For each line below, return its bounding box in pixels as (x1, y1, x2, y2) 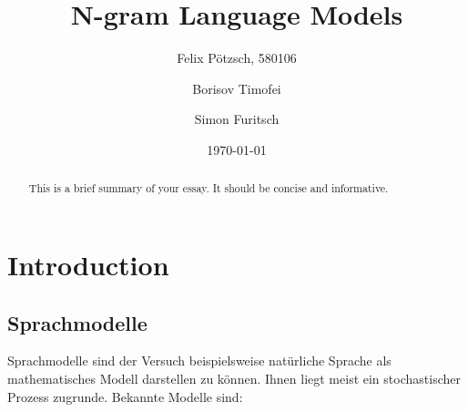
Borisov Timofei (192, 78, 281, 98)
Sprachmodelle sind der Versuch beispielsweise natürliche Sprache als (7, 351, 392, 370)
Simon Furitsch (194, 109, 280, 129)
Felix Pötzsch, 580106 (177, 48, 297, 67)
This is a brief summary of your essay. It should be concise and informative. (28, 180, 389, 196)
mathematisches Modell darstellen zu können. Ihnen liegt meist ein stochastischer (7, 368, 461, 387)
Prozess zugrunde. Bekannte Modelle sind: (7, 386, 243, 406)
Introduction (7, 245, 169, 283)
